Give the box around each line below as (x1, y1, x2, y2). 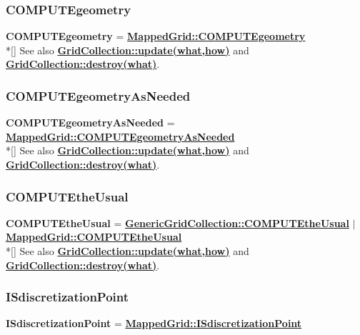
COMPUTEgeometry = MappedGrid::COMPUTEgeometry (6, 29, 306, 44)
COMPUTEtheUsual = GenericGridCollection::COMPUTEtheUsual (6, 215, 349, 230)
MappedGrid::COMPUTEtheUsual (6, 229, 182, 244)
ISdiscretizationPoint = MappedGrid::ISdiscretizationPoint (6, 316, 302, 331)
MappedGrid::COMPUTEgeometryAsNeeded (6, 129, 235, 144)
